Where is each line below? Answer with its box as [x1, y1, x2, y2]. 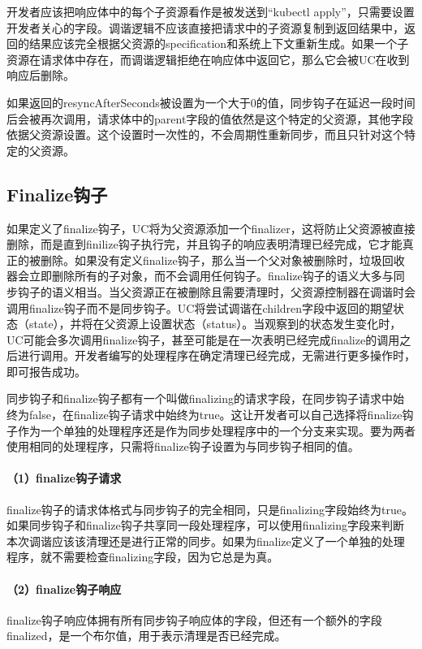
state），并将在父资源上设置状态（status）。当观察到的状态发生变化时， [28, 315, 402, 332]
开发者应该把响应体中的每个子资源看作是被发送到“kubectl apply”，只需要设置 [6, 3, 415, 19]
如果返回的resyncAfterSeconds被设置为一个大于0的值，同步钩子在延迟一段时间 [6, 93, 416, 110]
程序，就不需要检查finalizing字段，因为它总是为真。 [6, 548, 279, 565]
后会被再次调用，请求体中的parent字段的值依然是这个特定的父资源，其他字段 [6, 110, 414, 127]
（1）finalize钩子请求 [6, 469, 122, 487]
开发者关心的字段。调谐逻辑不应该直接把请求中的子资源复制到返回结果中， [6, 19, 404, 36]
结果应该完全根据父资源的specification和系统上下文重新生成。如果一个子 [28, 35, 409, 52]
